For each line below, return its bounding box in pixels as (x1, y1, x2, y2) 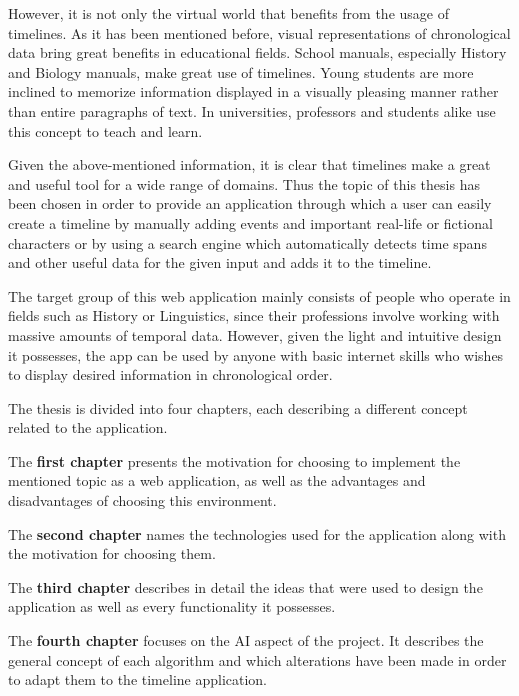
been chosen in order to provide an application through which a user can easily (8, 193, 492, 214)
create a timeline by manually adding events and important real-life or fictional (8, 212, 493, 233)
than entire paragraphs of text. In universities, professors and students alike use (8, 100, 496, 121)
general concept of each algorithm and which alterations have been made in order (8, 649, 507, 670)
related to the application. (8, 417, 168, 438)
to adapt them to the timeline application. (8, 669, 268, 690)
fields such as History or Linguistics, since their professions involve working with (8, 305, 500, 326)
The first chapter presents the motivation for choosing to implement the (8, 450, 461, 471)
